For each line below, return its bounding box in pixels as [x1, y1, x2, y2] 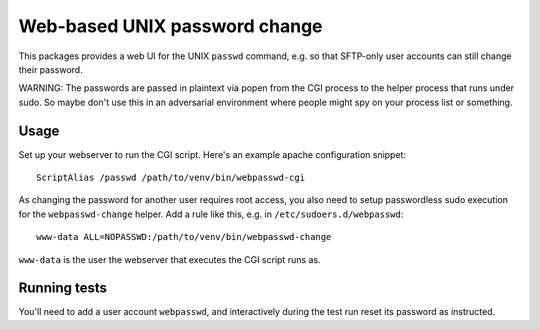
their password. [18, 63, 84, 75]
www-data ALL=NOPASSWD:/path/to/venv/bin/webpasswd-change [36, 231, 332, 243]
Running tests [18, 280, 108, 297]
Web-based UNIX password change [18, 15, 324, 37]
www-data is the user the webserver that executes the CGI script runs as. [18, 253, 321, 265]
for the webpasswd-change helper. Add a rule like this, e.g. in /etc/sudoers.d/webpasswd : [18, 208, 404, 220]
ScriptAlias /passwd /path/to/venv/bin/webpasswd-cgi [36, 172, 305, 184]
